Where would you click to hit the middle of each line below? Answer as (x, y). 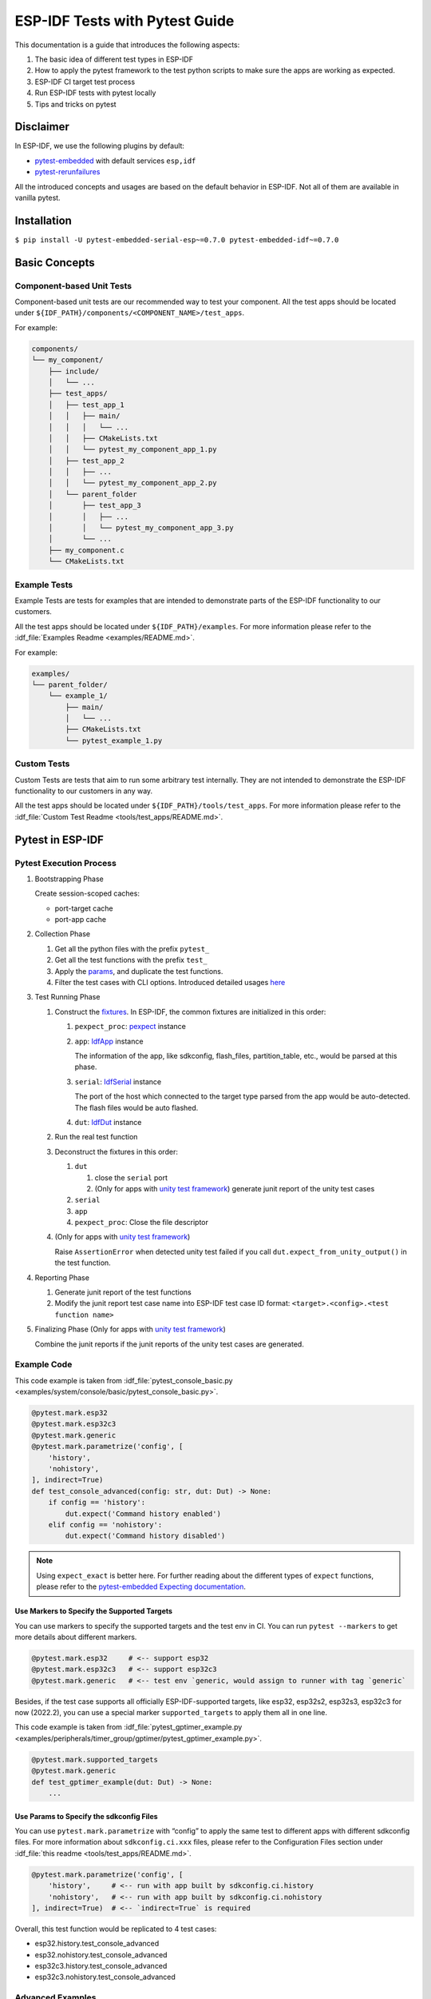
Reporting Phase (62, 1277)
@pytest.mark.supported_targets (95, 1760)
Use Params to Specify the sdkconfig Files (87, 1816)
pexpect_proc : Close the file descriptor (142, 1223)
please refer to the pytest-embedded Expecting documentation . (141, 1586)
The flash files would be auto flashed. (136, 1107)
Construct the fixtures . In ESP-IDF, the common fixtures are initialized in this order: (190, 1011)
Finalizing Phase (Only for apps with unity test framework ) (130, 1329)
